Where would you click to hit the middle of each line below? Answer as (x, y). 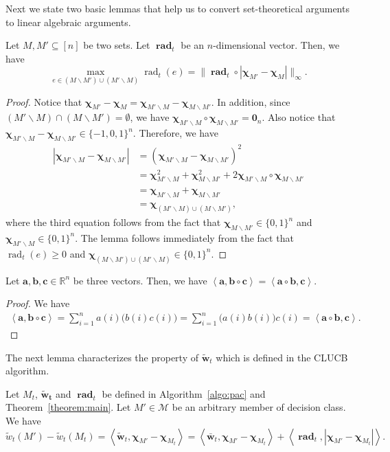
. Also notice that (299, 117)
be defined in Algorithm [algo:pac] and (184, 393)
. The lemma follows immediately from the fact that (184, 237)
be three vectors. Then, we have (140, 280)
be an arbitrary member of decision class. (259, 407)
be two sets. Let (117, 45)
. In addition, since (251, 101)
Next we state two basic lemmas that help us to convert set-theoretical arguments (177, 8)
